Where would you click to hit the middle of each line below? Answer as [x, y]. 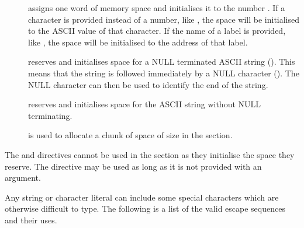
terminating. [50, 115]
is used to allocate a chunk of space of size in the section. [130, 135]
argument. [23, 178]
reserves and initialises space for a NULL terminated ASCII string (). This [162, 62]
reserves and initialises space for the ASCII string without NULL [145, 104]
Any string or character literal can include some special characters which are [142, 197]
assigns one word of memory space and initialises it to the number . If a [157, 8]
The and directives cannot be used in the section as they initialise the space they [150, 154]
